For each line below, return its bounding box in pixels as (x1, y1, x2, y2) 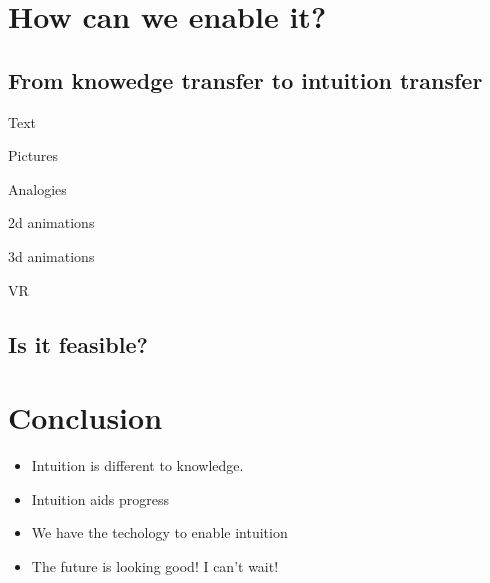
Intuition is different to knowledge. (31, 455, 244, 476)
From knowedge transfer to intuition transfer (8, 64, 483, 95)
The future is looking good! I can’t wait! (31, 555, 279, 576)
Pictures (8, 145, 59, 166)
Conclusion (8, 397, 163, 438)
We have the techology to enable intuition (31, 522, 288, 543)
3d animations (8, 245, 95, 266)
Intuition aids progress (31, 488, 170, 509)
